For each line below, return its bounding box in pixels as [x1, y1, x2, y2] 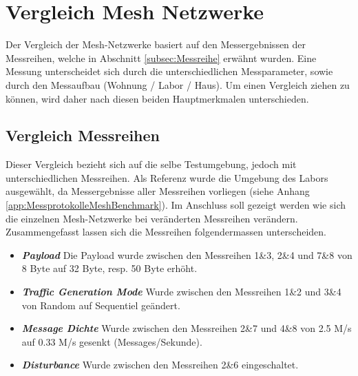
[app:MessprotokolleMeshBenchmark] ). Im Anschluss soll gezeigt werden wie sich [6, 198, 346, 212]
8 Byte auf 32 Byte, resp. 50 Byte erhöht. [21, 261, 198, 275]
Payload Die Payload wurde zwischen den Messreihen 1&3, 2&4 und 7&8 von [21, 247, 352, 262]
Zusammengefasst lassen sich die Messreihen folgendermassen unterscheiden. [6, 224, 327, 239]
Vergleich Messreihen [6, 125, 160, 146]
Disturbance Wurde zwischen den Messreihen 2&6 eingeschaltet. [21, 357, 299, 372]
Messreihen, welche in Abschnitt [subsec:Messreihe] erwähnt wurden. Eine [6, 50, 317, 65]
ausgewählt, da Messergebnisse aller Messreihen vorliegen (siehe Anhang [6, 184, 310, 198]
